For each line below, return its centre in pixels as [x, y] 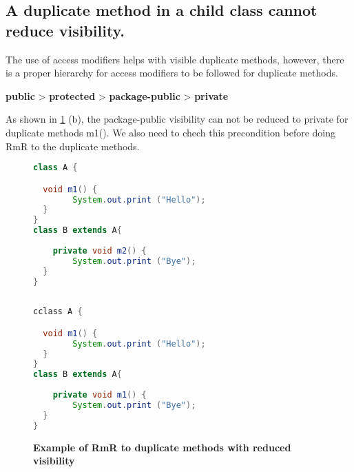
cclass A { [58, 312]
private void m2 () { [100, 250]
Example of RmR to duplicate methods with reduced [162, 447]
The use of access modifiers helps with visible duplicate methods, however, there [175, 59]
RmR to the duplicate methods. [73, 146]
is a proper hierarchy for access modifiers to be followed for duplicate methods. [172, 73]
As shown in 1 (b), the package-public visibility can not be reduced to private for [177, 119]
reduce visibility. [65, 30]
